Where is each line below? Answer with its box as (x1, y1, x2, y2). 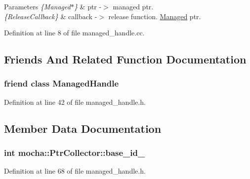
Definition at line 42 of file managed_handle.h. (4, 96, 146, 107)
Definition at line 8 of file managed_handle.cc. (4, 28, 145, 38)
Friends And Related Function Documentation (4, 52, 247, 67)
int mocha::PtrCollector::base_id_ (4, 147, 145, 159)
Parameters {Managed (4, 1, 71, 11)
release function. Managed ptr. (108, 11, 201, 21)
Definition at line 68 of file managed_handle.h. (4, 166, 146, 176)
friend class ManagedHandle (4, 77, 119, 89)
